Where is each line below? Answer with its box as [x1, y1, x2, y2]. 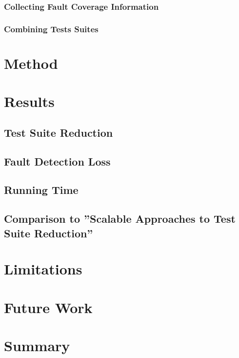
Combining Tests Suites [4, 22, 99, 35]
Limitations [4, 259, 82, 279]
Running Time [4, 182, 79, 197]
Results [4, 91, 55, 111]
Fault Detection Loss [4, 153, 111, 168]
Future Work [4, 297, 93, 317]
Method [4, 53, 58, 73]
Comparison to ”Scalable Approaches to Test [4, 211, 236, 226]
